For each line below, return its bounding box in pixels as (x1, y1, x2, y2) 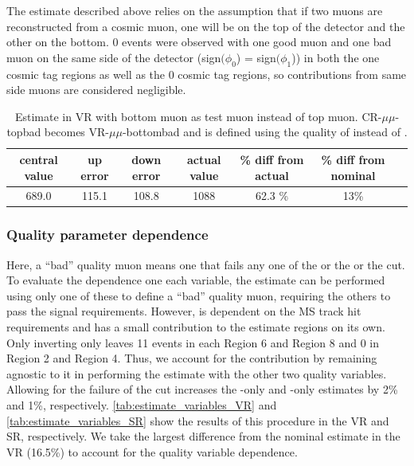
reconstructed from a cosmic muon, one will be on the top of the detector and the (6, 18, 405, 34)
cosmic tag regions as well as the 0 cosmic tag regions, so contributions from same (6, 65, 407, 82)
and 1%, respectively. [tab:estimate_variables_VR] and (6, 397, 277, 413)
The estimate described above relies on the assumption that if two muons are (6, 2, 383, 18)
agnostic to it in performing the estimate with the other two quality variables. (6, 365, 387, 382)
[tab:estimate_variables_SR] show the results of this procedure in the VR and (6, 412, 389, 429)
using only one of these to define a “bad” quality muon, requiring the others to (6, 287, 391, 303)
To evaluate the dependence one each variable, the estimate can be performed (6, 272, 385, 288)
